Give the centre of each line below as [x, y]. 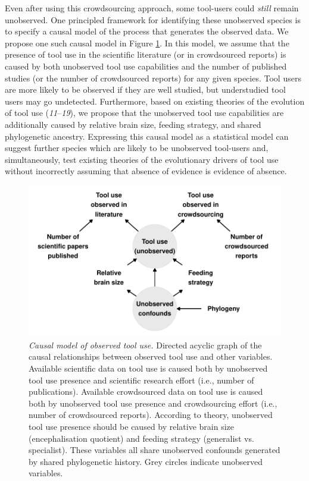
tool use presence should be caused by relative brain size [132, 427]
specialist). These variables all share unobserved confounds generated [154, 450]
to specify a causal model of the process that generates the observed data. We [147, 31]
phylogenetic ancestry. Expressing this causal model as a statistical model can [147, 136]
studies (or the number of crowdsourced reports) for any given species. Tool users [153, 78]
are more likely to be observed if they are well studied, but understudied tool [145, 89]
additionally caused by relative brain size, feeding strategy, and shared [133, 124]
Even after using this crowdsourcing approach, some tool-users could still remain [152, 8]
